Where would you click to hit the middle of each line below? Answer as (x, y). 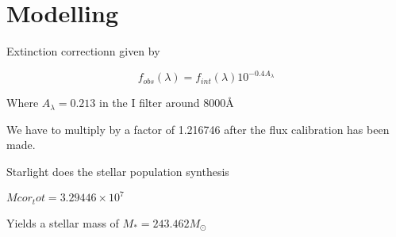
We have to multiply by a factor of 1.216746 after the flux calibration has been (198, 129)
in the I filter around (149, 103)
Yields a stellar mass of (63, 222)
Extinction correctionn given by (83, 51)
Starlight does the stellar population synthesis (118, 171)
